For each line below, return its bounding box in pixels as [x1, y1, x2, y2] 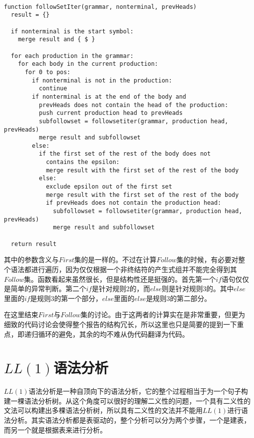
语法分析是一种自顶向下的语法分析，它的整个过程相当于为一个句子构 [28, 386, 248, 396]
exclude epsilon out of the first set [46, 183, 172, 191]
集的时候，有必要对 [176, 254, 238, 265]
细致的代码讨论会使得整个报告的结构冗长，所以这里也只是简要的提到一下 [4, 319, 237, 329]
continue [39, 85, 67, 92]
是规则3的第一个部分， [30, 293, 102, 303]
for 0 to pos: [24, 68, 71, 76]
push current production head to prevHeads [39, 109, 183, 117]
